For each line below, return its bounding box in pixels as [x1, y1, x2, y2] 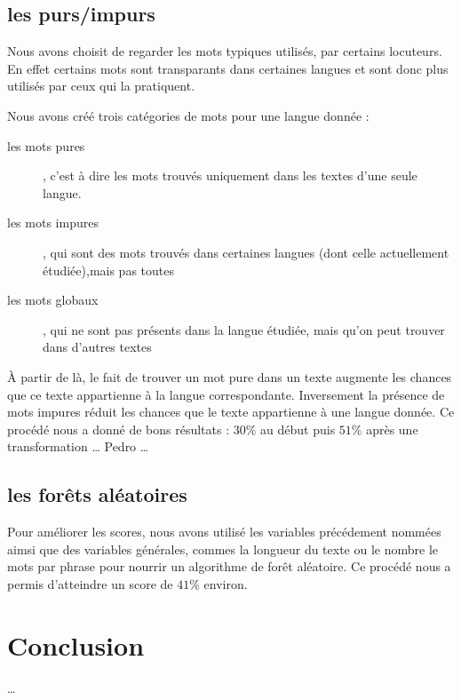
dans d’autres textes [43, 338, 152, 356]
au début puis [260, 419, 336, 438]
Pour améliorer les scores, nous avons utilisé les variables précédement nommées [7, 522, 441, 541]
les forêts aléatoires [7, 481, 187, 508]
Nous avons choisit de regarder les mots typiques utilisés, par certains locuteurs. [7, 42, 442, 60]
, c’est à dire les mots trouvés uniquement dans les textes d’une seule [43, 166, 417, 185]
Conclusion [7, 626, 145, 663]
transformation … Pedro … [7, 437, 149, 456]
